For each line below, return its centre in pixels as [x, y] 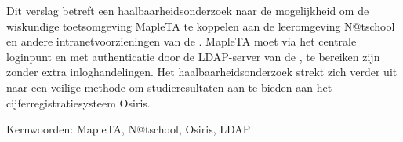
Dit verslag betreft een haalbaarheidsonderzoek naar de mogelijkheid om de [188, 10]
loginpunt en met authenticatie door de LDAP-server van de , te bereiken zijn [193, 56]
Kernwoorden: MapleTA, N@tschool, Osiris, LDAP [129, 129]
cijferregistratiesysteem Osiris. [78, 102]
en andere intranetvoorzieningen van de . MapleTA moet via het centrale [182, 41]
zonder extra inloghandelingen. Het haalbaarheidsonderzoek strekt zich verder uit [202, 72]
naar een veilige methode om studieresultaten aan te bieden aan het [169, 87]
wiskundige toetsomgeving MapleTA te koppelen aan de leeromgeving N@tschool [201, 25]
